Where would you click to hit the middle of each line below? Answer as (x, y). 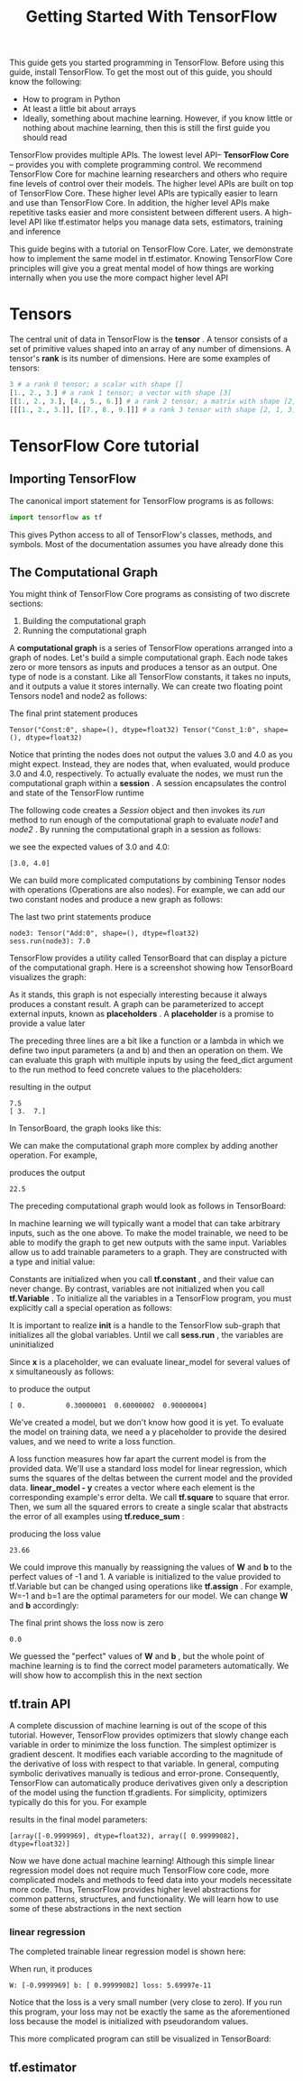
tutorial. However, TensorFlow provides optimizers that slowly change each (149, 1735)
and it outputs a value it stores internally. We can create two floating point (146, 686)
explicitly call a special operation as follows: (91, 1308)
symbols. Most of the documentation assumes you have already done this (147, 544)
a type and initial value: (52, 1262)
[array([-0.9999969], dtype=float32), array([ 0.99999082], (125, 1837)
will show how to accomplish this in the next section (106, 1675)
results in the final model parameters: (78, 1820)
